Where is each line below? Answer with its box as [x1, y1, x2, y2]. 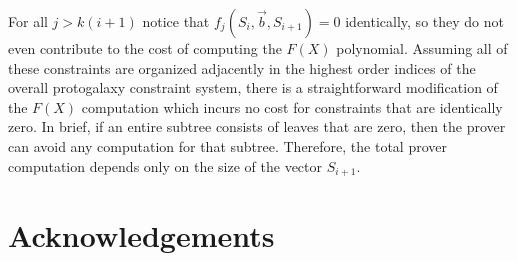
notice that [142, 11, 210, 31]
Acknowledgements [8, 215, 275, 256]
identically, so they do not [345, 11, 504, 31]
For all [8, 11, 48, 31]
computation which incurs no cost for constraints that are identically [81, 96, 503, 117]
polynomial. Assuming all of [336, 38, 508, 58]
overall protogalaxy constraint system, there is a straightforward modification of [8, 77, 498, 98]
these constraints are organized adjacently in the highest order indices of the [8, 57, 476, 78]
